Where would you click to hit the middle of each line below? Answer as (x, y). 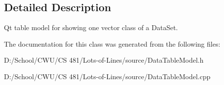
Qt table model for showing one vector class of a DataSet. (91, 27)
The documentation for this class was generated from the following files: (112, 43)
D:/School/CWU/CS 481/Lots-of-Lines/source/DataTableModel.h (104, 60)
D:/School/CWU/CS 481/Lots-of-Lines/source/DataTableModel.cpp (107, 76)
